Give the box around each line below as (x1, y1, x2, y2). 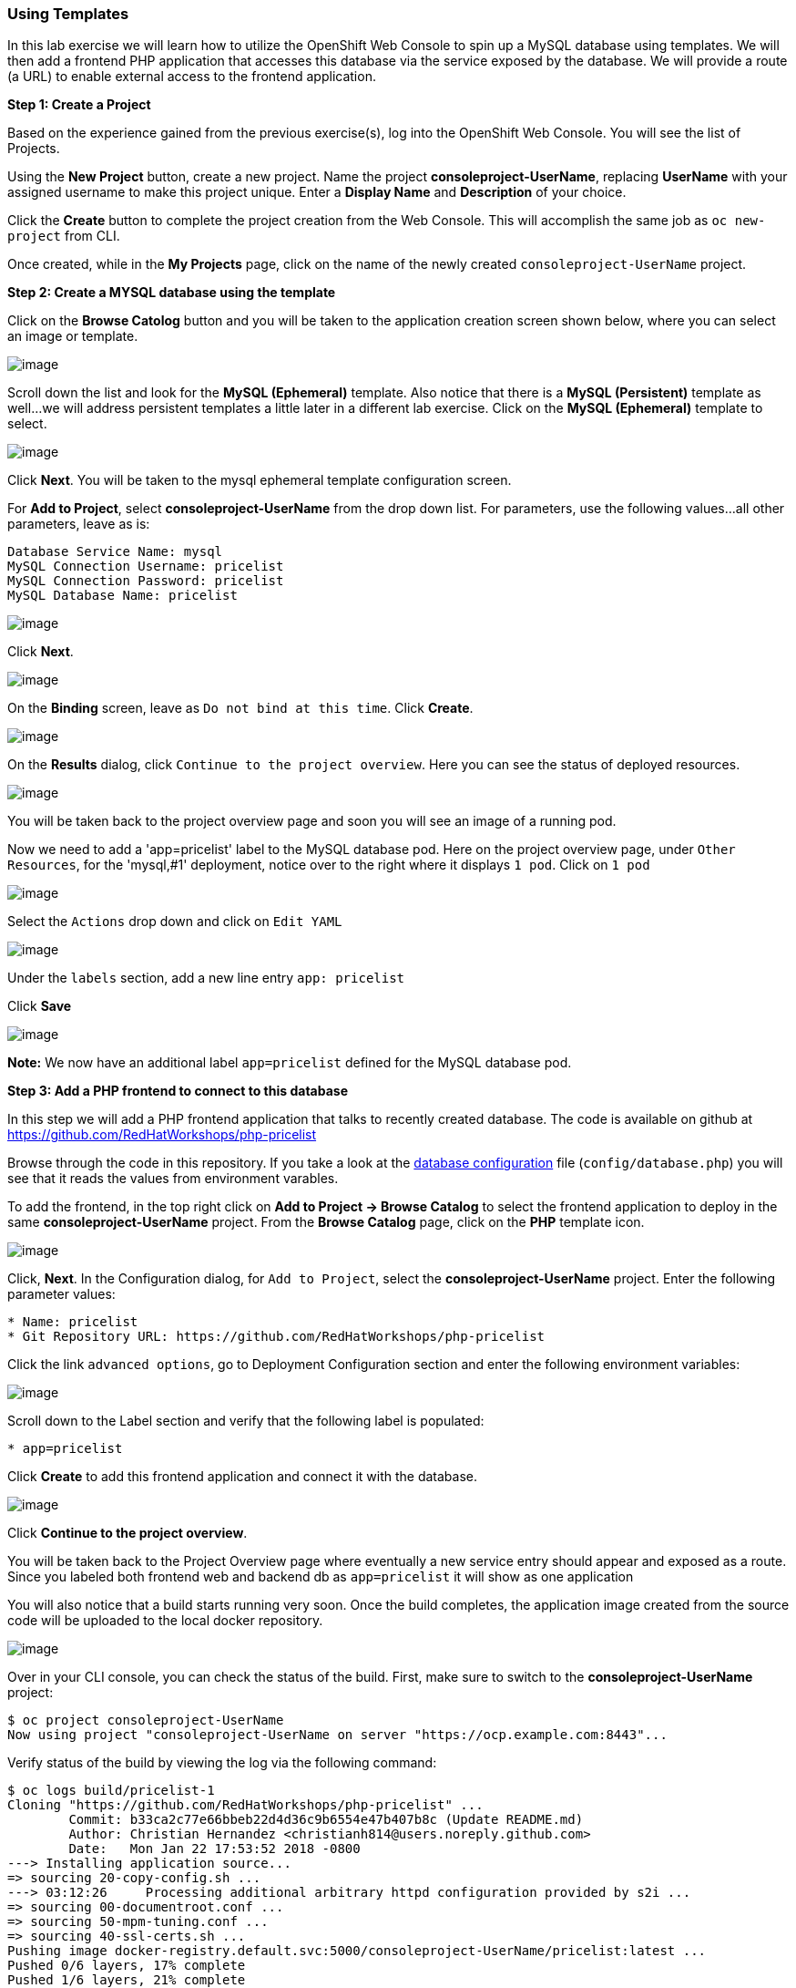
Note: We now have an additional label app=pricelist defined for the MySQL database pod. (7, 1055, 572, 1071)
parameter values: (7, 1286, 116, 1303)
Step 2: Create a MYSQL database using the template (7, 284, 336, 301)
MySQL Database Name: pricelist (7, 588, 238, 603)
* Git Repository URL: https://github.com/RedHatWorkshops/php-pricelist (7, 1329, 546, 1344)
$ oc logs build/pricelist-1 (7, 1783, 215, 1798)
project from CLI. (7, 228, 120, 244)
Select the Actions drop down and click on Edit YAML (7, 913, 342, 930)
